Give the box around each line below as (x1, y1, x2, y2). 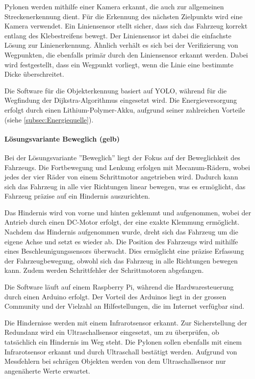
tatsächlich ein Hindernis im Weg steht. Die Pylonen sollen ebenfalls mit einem (4, 337, 242, 347)
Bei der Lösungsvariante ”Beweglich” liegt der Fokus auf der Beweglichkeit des (4, 152, 240, 162)
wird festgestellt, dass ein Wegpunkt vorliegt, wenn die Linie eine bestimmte (4, 59, 233, 69)
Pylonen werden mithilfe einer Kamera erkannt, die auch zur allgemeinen (4, 1, 224, 11)
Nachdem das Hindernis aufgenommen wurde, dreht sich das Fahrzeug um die (4, 227, 238, 237)
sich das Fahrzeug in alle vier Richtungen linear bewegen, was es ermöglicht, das (4, 181, 246, 191)
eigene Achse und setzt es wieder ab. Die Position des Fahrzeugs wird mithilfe (4, 236, 238, 246)
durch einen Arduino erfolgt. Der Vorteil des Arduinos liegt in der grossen (4, 291, 227, 301)
